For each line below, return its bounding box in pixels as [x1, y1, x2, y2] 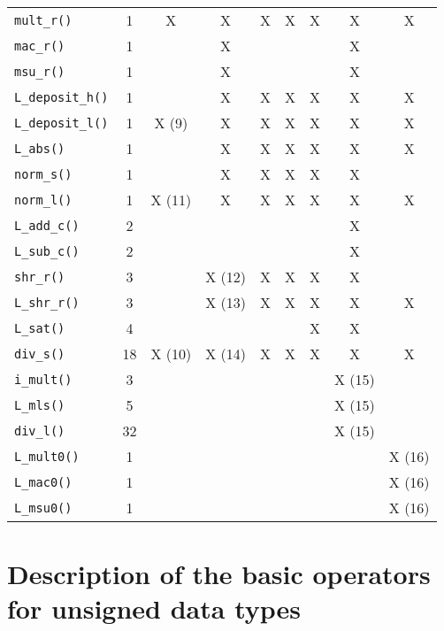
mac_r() [14, 38, 65, 53]
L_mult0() [14, 449, 80, 464]
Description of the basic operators [7, 556, 431, 592]
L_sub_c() [14, 243, 80, 258]
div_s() [14, 346, 65, 361]
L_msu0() [14, 500, 73, 515]
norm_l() [14, 192, 73, 207]
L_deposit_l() [14, 115, 109, 130]
